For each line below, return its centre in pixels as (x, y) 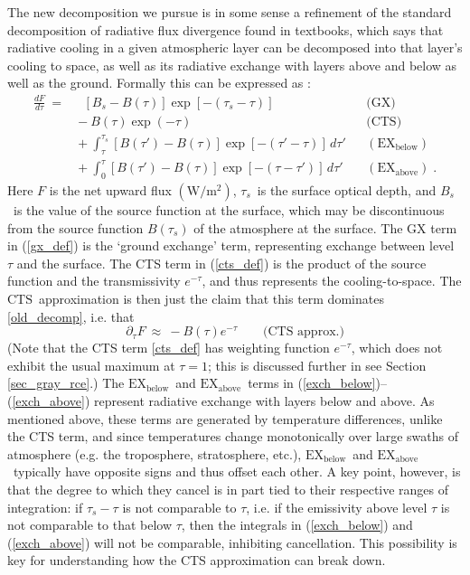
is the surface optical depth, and (347, 190)
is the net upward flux (110, 190)
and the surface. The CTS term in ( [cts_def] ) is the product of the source (221, 263)
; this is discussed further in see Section (317, 365)
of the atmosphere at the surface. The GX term (325, 227)
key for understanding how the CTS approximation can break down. (197, 560)
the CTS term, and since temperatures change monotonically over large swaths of (233, 436)
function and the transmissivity (94, 281)
